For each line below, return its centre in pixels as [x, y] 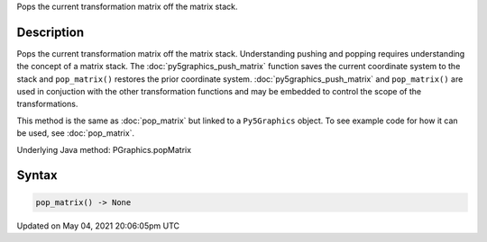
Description [51, 32]
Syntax [37, 175]
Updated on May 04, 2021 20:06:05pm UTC [98, 226]
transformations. [47, 104]
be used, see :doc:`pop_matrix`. [76, 133]
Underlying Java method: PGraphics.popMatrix [104, 149]
